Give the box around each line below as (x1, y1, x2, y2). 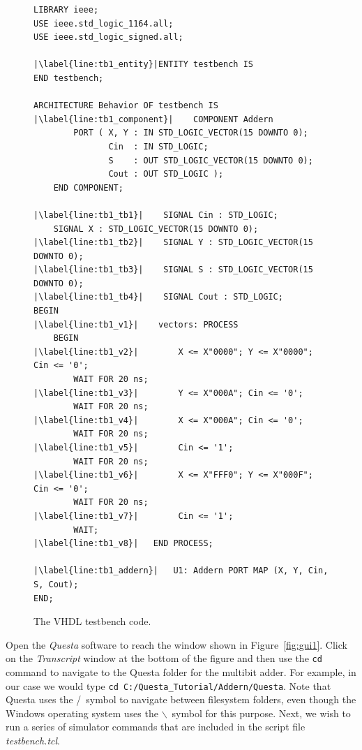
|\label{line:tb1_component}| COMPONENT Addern (33, 114, 273, 124)
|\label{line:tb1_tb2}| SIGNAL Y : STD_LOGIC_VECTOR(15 (33, 237, 313, 248)
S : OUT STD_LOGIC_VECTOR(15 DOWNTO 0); (108, 155, 313, 166)
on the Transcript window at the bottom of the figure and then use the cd (6, 651, 322, 666)
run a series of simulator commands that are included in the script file (6, 719, 306, 734)
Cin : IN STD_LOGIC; (108, 141, 209, 152)
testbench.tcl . (6, 733, 60, 747)
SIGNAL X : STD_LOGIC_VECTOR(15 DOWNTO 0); (53, 223, 259, 234)
